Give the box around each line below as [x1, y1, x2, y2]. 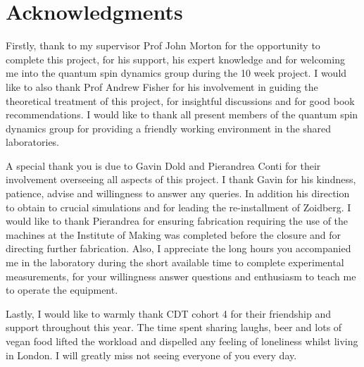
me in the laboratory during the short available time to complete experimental [6, 255, 344, 270]
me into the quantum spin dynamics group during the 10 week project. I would [6, 66, 347, 80]
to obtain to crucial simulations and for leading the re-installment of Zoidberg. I [6, 199, 351, 214]
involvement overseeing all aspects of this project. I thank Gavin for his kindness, [6, 172, 356, 187]
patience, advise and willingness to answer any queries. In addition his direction [6, 186, 350, 201]
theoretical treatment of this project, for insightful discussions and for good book [6, 93, 355, 108]
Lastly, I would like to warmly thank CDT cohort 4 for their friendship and [6, 306, 331, 321]
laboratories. [6, 135, 60, 149]
